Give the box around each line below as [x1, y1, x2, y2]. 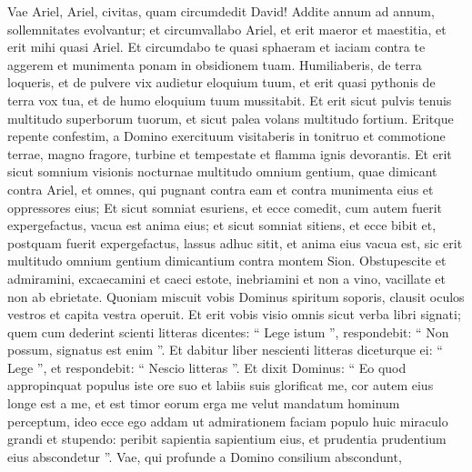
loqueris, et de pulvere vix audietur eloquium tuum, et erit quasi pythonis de [7, 73, 436, 92]
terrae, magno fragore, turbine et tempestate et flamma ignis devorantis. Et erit [7, 144, 452, 163]
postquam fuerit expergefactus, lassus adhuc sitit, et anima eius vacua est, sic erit [7, 233, 463, 252]
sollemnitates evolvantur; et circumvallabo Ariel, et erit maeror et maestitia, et [7, 19, 447, 38]
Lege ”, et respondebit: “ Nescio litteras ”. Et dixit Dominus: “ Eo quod [7, 357, 407, 377]
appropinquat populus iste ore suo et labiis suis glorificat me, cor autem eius [7, 376, 434, 395]
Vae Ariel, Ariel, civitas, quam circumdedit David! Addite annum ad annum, [7, 2, 435, 20]
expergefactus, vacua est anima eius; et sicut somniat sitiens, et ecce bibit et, [7, 216, 437, 235]
